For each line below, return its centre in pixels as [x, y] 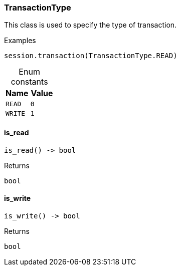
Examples [20, 41]
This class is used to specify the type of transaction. [91, 25]
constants [29, 82]
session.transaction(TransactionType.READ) [91, 56]
